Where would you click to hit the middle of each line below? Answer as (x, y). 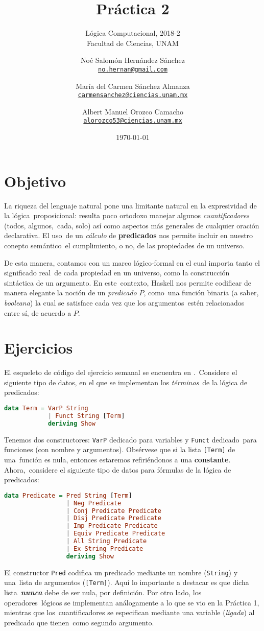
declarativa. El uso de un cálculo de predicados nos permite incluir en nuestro (129, 235)
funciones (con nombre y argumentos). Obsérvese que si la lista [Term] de (120, 449)
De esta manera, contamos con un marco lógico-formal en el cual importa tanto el (132, 262)
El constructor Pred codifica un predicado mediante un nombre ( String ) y (121, 572)
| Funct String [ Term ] (86, 416)
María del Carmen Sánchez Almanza (133, 86)
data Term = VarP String (46, 408)
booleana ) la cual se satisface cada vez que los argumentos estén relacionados (124, 302)
